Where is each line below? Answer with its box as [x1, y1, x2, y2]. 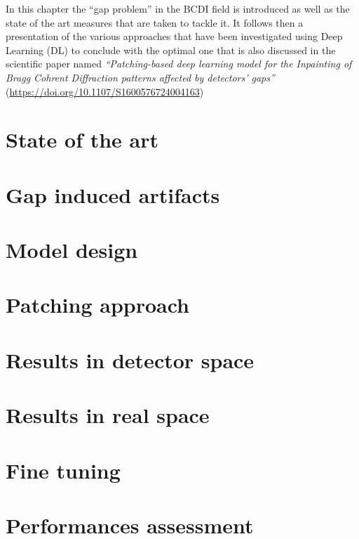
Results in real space [6, 401, 210, 429]
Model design [6, 235, 138, 264]
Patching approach [6, 290, 189, 319]
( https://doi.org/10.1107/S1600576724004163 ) [6, 84, 204, 98]
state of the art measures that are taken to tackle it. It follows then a [6, 15, 304, 30]
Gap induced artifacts [6, 180, 220, 209]
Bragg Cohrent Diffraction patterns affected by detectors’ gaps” [6, 70, 275, 84]
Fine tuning [6, 455, 121, 484]
